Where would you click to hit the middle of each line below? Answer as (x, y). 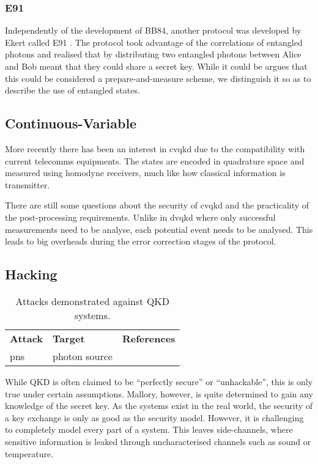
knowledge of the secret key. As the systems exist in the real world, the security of (159, 406)
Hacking (31, 274)
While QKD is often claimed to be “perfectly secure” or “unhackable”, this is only (159, 381)
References (149, 338)
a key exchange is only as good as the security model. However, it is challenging (154, 417)
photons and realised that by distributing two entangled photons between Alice (153, 54)
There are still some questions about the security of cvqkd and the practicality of (157, 205)
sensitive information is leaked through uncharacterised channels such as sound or (158, 441)
